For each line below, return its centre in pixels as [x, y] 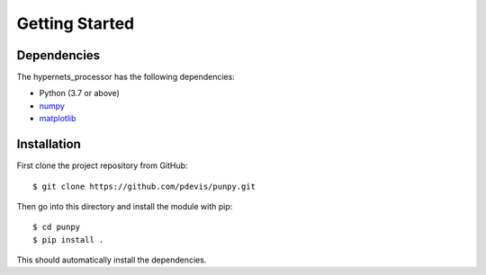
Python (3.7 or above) [80, 93]
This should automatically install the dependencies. [112, 260]
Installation [49, 144]
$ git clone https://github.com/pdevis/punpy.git [144, 186]
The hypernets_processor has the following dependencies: [126, 77]
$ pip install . [68, 240]
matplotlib [58, 119]
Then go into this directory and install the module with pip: [125, 206]
